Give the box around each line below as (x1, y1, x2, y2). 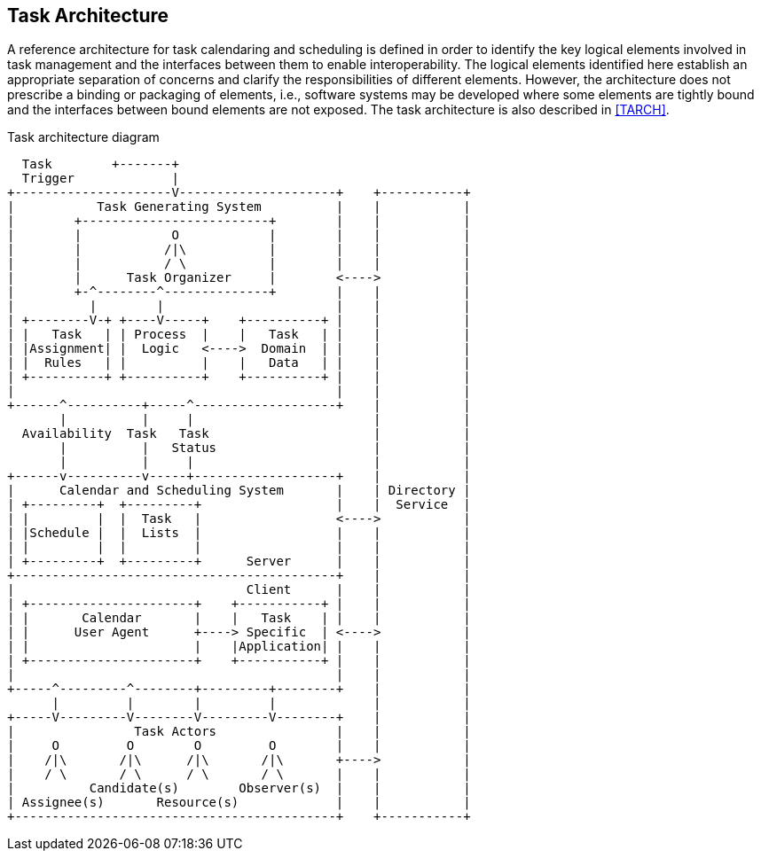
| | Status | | (59, 441, 471, 456)
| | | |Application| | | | (7, 639, 471, 654)
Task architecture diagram (7, 129, 160, 145)
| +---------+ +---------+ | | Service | (7, 497, 471, 512)
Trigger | (21, 171, 179, 186)
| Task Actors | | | (7, 724, 471, 739)
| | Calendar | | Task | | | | (7, 611, 471, 626)
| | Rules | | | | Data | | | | (7, 355, 471, 370)
